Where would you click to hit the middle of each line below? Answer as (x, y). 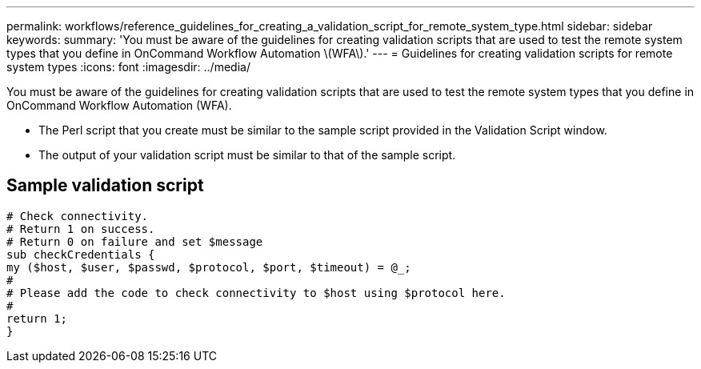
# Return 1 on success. (81, 229)
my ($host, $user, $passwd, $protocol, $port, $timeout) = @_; (209, 267)
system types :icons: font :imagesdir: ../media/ (128, 67)
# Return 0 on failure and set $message (135, 241)
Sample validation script (105, 186)
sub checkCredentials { (81, 254)
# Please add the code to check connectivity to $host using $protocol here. (256, 293)
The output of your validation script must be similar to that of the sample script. (247, 155)
